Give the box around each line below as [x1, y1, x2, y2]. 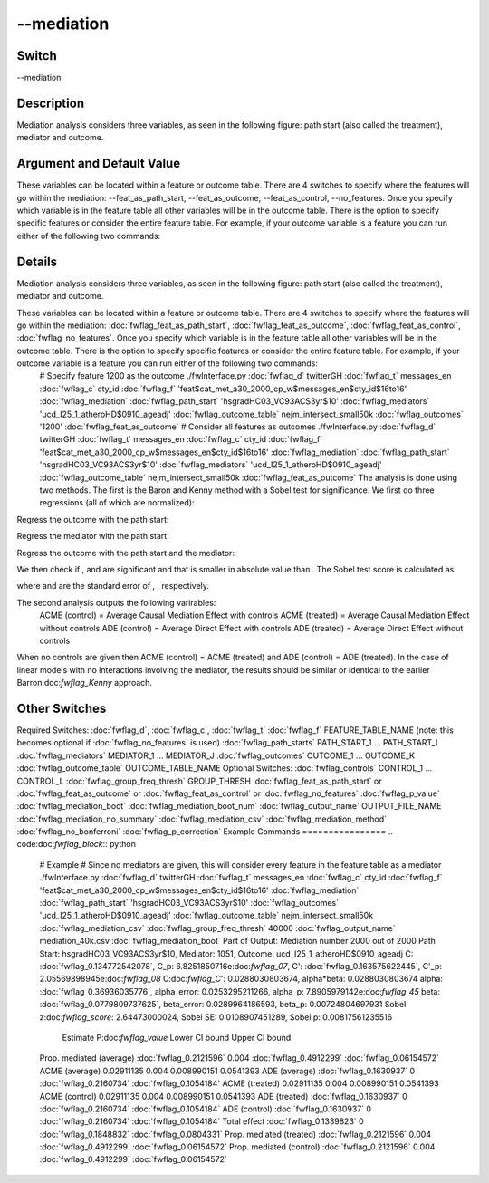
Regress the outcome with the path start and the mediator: [16, 547, 235, 558]
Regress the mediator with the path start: [16, 531, 169, 542]
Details [16, 254, 58, 269]
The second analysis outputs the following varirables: [16, 597, 216, 608]
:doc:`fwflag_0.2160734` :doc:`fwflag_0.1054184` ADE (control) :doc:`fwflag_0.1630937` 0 [39, 1103, 371, 1114]
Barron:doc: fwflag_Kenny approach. [16, 678, 153, 688]
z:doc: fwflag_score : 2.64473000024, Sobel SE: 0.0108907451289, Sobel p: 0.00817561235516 [39, 1011, 393, 1023]
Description [16, 95, 85, 111]
